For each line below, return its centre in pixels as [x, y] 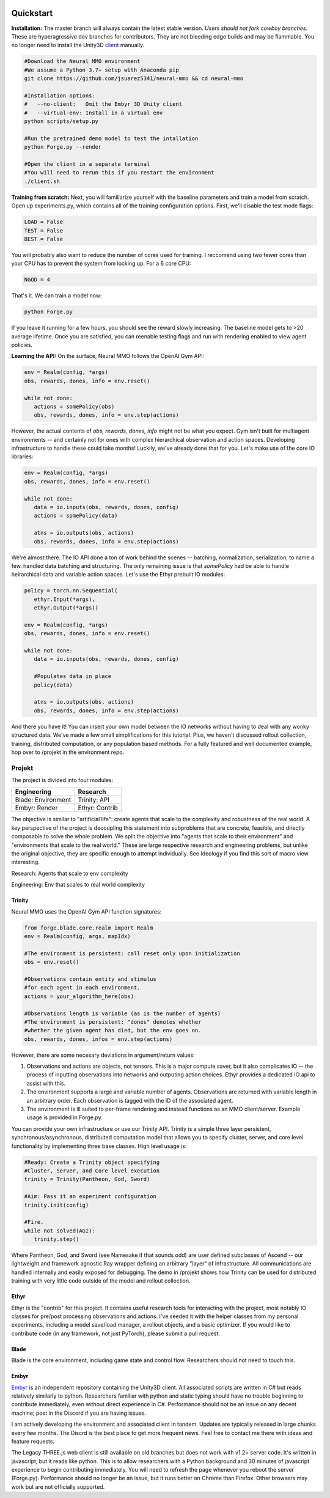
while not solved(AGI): [60, 1231]
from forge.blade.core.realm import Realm [89, 928]
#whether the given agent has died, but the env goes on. [113, 1030]
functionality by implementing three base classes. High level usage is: [99, 1146]
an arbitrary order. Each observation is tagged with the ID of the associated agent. [130, 1100]
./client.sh [42, 181]
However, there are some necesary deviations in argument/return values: [103, 1055]
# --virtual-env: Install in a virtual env [94, 113]
